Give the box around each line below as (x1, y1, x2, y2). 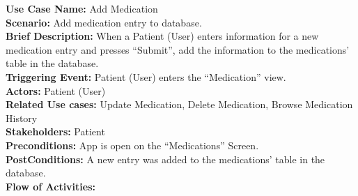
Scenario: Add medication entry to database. (6, 15, 202, 29)
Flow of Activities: (6, 179, 96, 193)
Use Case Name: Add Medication (6, 1, 158, 15)
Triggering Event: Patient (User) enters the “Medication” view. (6, 69, 286, 84)
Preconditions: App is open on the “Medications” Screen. (6, 137, 259, 152)
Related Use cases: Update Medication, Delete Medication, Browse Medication (6, 97, 353, 112)
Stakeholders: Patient (6, 124, 105, 139)
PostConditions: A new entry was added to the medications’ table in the (6, 151, 325, 166)
